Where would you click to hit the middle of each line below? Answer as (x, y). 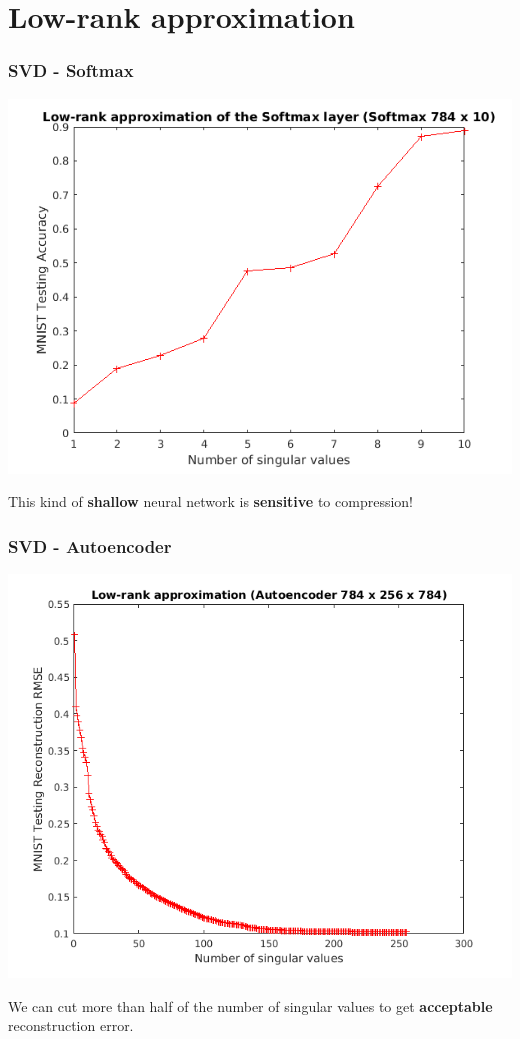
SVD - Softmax (71, 70)
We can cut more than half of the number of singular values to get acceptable (250, 1005)
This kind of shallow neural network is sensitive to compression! (210, 501)
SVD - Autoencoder (90, 545)
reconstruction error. (71, 1025)
